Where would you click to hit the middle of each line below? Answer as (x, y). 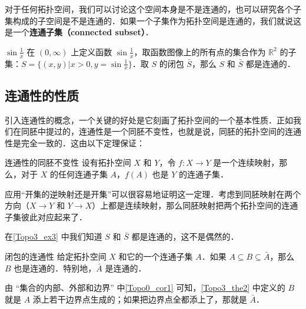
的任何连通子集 (79, 174)
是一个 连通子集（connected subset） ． (79, 32)
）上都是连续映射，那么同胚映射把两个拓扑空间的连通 (195, 205)
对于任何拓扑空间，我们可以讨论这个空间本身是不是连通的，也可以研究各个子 (153, 9)
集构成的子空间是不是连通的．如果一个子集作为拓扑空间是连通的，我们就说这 (153, 20)
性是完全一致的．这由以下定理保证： (75, 142)
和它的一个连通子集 (156, 256)
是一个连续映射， (246, 162)
